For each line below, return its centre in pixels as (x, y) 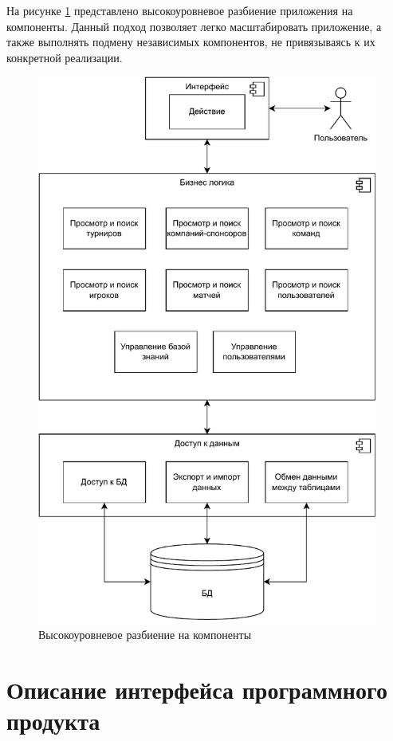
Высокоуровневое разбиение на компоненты (145, 634)
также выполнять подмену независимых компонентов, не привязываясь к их (191, 42)
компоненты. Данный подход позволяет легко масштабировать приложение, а (194, 26)
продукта (53, 720)
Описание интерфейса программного (197, 689)
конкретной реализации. (65, 57)
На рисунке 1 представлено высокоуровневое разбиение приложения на (180, 10)
